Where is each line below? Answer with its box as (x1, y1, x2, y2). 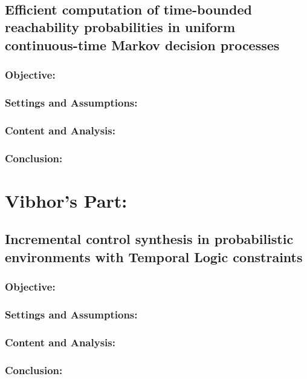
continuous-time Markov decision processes (5, 35, 280, 54)
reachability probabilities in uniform (5, 18, 236, 36)
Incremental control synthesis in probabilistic (5, 229, 294, 248)
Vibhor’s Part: (5, 188, 128, 213)
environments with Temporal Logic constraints (5, 247, 303, 266)
